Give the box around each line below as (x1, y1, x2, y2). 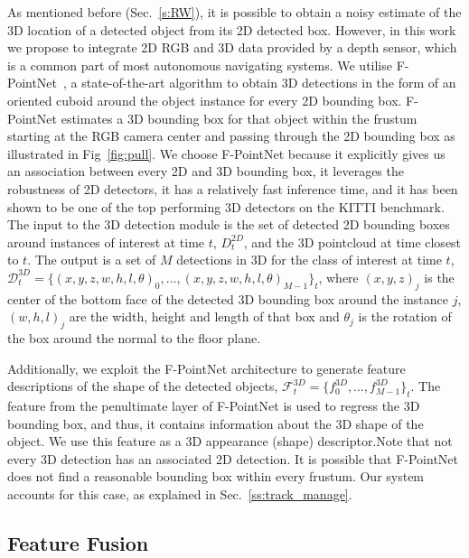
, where (318, 267, 359, 286)
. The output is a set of (27, 250, 156, 269)
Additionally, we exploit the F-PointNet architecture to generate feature (7, 358, 406, 377)
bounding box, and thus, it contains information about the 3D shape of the (7, 414, 424, 432)
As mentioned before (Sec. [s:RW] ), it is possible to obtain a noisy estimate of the (7, 3, 462, 21)
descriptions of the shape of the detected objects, (7, 377, 278, 395)
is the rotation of (358, 307, 452, 326)
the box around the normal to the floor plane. (7, 329, 261, 348)
